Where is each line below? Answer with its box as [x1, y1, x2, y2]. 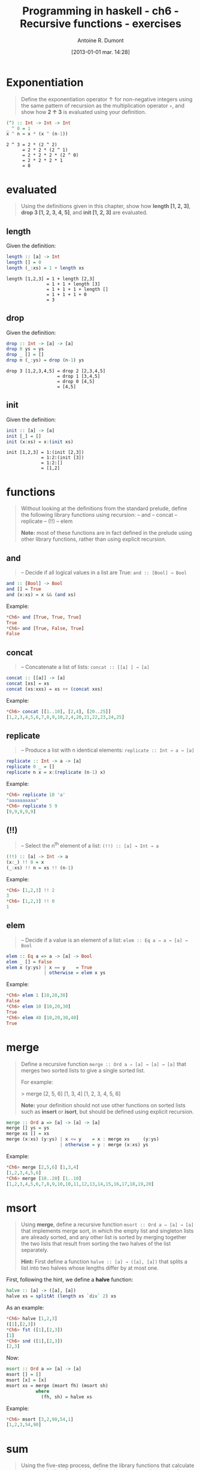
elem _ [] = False [6, 959, 52, 965]
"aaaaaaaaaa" [6, 797, 39, 803]
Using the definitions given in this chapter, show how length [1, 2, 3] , [20, 203, 191, 210]
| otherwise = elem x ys [44, 970, 106, 976]
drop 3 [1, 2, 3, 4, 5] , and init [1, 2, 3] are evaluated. [20, 209, 148, 216]
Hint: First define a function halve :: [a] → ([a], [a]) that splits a [20, 1258, 187, 1266]
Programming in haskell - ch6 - [22, 4, 180, 18]
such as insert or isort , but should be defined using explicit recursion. [20, 1108, 194, 1115]
